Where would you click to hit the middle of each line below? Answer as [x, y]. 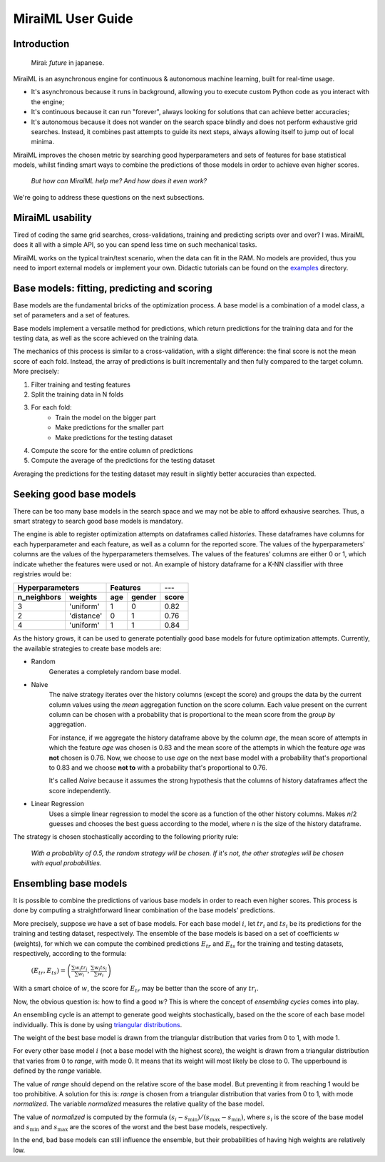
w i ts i [100, 968]
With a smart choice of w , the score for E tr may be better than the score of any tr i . [136, 989]
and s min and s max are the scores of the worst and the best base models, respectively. [140, 1128]
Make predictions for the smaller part [109, 427]
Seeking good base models [75, 494]
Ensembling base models [70, 883]
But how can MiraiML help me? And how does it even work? [119, 181]
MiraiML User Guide [73, 19]
